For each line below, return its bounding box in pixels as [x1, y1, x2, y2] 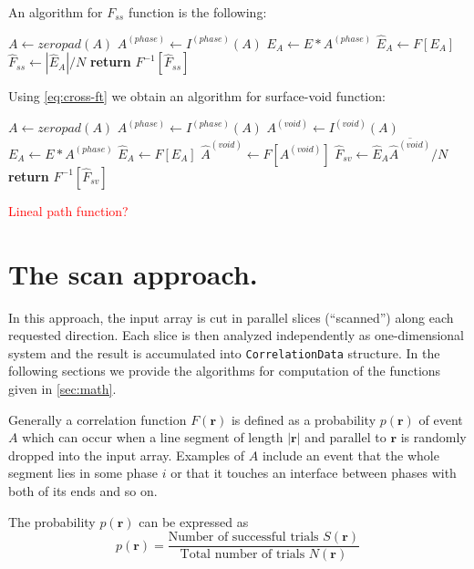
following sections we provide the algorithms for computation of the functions [8, 361, 441, 380]
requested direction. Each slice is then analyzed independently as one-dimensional [8, 326, 464, 345]
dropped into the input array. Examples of [8, 445, 245, 464]
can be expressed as [139, 512, 249, 531]
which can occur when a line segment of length [22, 428, 283, 447]
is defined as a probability [231, 409, 376, 429]
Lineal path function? [8, 201, 129, 220]
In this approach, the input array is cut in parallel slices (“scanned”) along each [8, 307, 454, 326]
